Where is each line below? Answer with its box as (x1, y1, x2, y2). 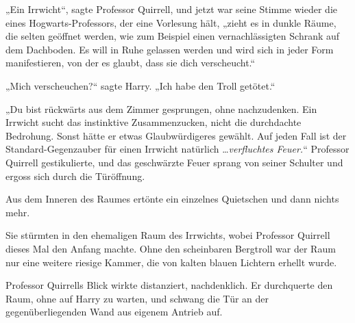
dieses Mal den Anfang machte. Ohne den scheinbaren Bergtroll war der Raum (5, 241, 336, 255)
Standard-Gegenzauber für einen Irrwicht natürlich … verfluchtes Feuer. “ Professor (5, 142, 350, 156)
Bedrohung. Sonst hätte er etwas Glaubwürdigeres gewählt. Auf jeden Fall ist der (5, 128, 347, 142)
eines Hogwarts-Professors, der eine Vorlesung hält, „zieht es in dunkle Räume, (5, 15, 336, 29)
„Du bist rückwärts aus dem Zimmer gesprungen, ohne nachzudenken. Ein (5, 101, 317, 116)
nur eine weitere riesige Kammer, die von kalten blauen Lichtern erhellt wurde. (5, 255, 337, 269)
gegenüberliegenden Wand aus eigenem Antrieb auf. (5, 305, 223, 319)
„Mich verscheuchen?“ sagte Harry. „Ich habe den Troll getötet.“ (5, 78, 276, 92)
